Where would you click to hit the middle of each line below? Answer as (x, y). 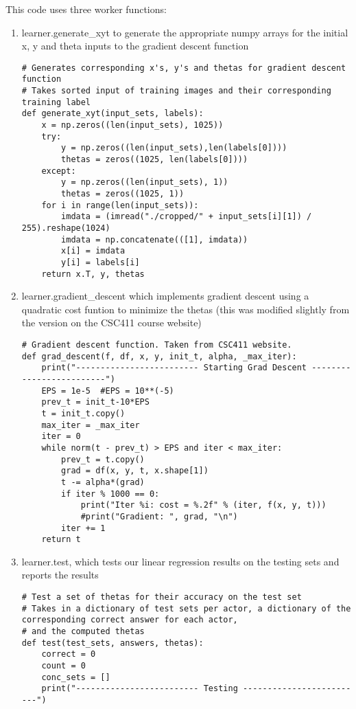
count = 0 (63, 665)
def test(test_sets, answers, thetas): (112, 643)
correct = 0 (69, 654)
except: (59, 171)
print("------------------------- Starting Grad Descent (174, 368)
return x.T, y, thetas (93, 274)
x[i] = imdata (93, 251)
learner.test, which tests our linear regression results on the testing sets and (180, 561)
